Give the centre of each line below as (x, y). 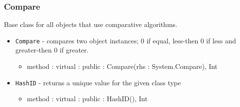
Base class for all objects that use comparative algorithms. (91, 24)
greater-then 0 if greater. (52, 50)
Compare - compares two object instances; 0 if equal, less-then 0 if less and (126, 40)
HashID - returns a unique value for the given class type (98, 82)
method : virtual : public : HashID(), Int (87, 99)
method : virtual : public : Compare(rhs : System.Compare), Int (122, 66)
